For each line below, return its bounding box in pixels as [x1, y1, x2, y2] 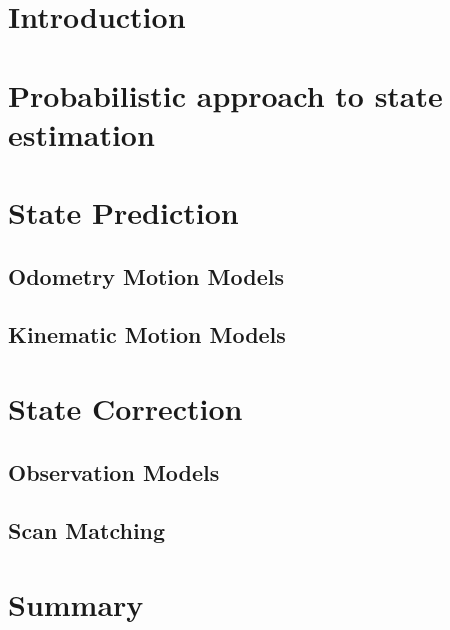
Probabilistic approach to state [8, 74, 443, 115]
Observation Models [8, 456, 220, 487]
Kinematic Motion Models [8, 319, 286, 350]
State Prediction [8, 192, 239, 233]
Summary [8, 584, 144, 624]
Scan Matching [8, 515, 166, 546]
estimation [8, 113, 155, 154]
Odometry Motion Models [8, 260, 284, 291]
